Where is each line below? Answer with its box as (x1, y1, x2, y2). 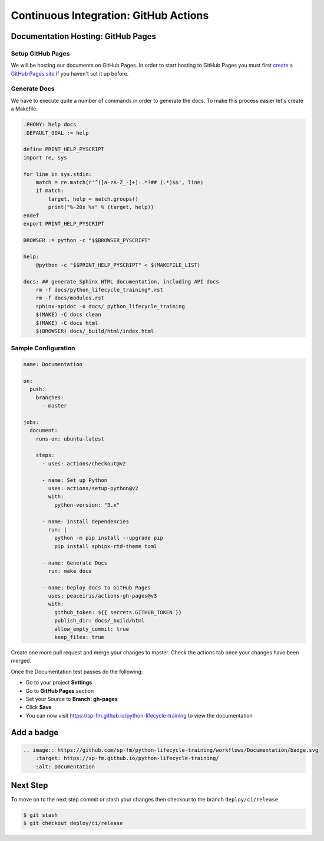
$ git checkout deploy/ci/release (23, 820, 123, 827)
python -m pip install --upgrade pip (54, 534, 163, 542)
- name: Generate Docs (42, 559, 108, 566)
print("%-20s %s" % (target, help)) (48, 204, 154, 211)
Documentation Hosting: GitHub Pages (11, 31, 156, 41)
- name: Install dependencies (42, 518, 130, 525)
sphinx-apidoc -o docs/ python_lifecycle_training (35, 303, 185, 309)
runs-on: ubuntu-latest (35, 435, 104, 442)
